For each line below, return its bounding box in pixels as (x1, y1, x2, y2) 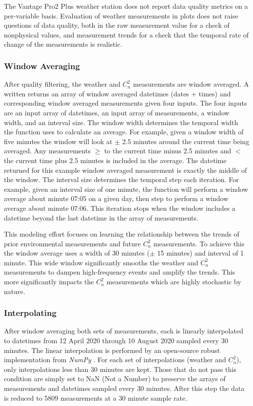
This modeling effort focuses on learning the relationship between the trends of (4, 229, 239, 239)
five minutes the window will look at (4, 136, 113, 146)
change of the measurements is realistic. (4, 39, 122, 49)
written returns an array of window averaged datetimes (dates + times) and (4, 88, 231, 98)
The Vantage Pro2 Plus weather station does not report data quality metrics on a (4, 1, 248, 11)
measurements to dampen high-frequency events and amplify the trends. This (4, 267, 235, 277)
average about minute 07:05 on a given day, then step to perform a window (4, 193, 229, 203)
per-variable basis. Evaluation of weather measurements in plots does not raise (4, 10, 238, 20)
